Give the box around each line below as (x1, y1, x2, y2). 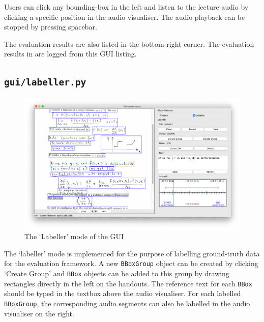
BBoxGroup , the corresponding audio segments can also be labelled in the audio (4, 298, 250, 309)
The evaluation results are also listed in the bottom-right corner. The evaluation (4, 38, 254, 49)
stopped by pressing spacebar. (4, 21, 97, 32)
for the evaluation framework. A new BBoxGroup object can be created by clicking (4, 258, 258, 269)
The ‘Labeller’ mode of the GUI (24, 231, 124, 242)
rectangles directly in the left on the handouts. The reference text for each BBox (4, 278, 252, 288)
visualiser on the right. (4, 308, 74, 318)
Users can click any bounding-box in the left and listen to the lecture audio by (4, 2, 249, 12)
